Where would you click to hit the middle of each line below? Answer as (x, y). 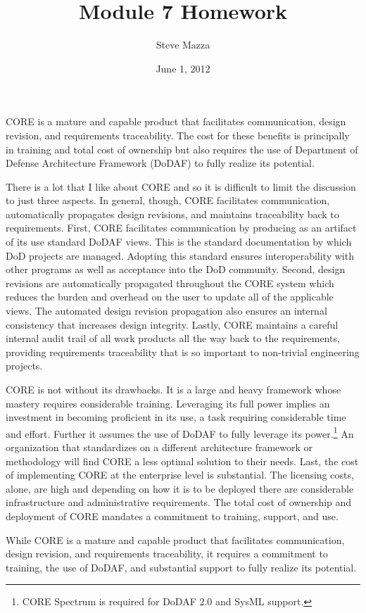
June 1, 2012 (183, 68)
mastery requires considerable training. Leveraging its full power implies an (168, 403)
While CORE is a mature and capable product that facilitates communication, (175, 539)
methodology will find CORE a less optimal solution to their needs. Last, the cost (182, 461)
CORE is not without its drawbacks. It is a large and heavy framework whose (173, 389)
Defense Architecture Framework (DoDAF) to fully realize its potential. (160, 163)
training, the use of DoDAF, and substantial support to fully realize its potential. (181, 567)
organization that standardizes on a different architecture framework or (159, 447)
